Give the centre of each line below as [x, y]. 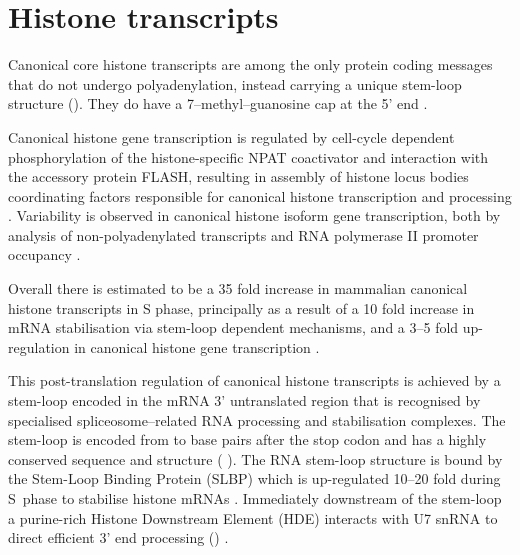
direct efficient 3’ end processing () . [118, 537]
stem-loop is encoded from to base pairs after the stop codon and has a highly [247, 439]
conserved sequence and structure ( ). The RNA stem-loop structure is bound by [255, 458]
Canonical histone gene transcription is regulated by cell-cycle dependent [231, 136]
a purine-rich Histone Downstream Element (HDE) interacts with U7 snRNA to [253, 517]
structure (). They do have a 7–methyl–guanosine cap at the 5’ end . [218, 103]
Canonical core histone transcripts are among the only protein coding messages [250, 64]
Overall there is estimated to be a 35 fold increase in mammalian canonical [238, 288]
